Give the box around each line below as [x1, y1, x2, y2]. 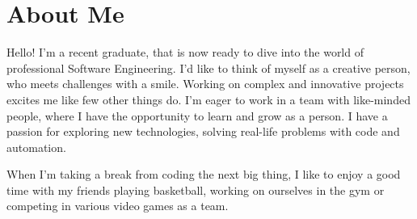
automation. [6, 138, 66, 155]
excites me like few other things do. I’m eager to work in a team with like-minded [6, 91, 411, 107]
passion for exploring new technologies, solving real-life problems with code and [6, 123, 400, 140]
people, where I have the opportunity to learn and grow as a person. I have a [6, 107, 388, 124]
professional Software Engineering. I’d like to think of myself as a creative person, [6, 59, 411, 76]
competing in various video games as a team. [6, 197, 229, 214]
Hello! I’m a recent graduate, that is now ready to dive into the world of [6, 44, 364, 61]
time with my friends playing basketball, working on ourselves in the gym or [6, 181, 385, 198]
